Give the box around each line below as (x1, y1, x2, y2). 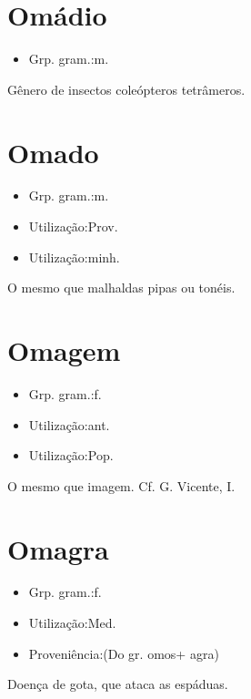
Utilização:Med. (28, 613, 116, 632)
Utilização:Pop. (28, 446, 114, 465)
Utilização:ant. (28, 415, 110, 434)
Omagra (7, 529, 109, 567)
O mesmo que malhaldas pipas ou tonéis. (7, 278, 236, 297)
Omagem (7, 332, 121, 368)
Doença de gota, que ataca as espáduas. (7, 674, 228, 694)
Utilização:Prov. (28, 217, 118, 236)
